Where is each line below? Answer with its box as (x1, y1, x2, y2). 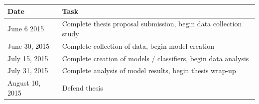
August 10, (7, 78, 41, 88)
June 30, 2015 (7, 40, 50, 51)
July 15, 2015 (7, 53, 48, 63)
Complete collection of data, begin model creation (62, 40, 214, 51)
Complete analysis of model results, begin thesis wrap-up (62, 65, 236, 76)
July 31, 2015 (7, 65, 48, 76)
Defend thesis (62, 83, 103, 93)
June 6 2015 (7, 23, 44, 34)
